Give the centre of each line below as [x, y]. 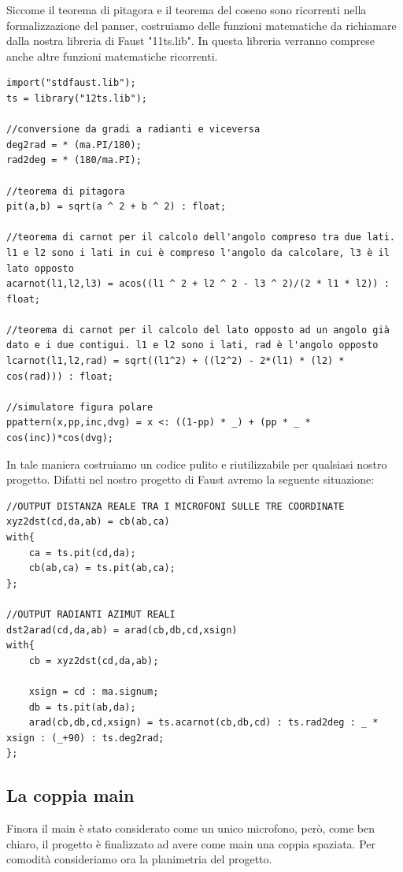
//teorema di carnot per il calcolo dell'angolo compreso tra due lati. [201, 237]
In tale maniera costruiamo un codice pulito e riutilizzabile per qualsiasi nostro [197, 464]
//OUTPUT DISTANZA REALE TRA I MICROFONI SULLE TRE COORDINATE [176, 506]
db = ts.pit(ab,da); [82, 707]
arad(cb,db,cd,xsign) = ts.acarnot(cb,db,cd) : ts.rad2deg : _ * [203, 723]
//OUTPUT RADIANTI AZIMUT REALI [91, 614]
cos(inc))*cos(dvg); [60, 438]
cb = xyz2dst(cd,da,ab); [94, 660]
